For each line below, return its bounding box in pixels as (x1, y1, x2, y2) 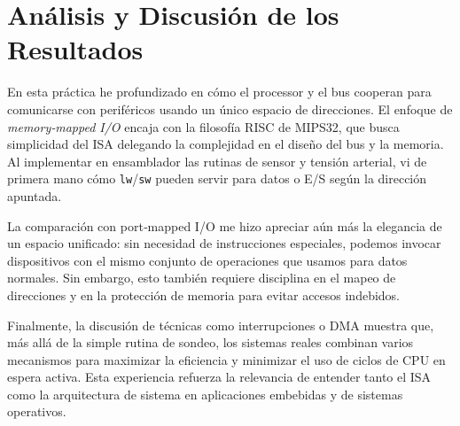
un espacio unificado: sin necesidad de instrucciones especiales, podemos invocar (7, 234, 441, 252)
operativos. (7, 402, 66, 421)
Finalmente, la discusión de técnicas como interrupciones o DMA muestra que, (7, 315, 434, 334)
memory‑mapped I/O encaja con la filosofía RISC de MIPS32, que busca (7, 117, 400, 136)
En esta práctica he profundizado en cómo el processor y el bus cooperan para (7, 82, 432, 101)
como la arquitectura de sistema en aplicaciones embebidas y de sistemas (7, 384, 403, 403)
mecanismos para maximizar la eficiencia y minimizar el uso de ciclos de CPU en (7, 350, 446, 368)
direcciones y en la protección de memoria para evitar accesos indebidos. (7, 285, 401, 304)
